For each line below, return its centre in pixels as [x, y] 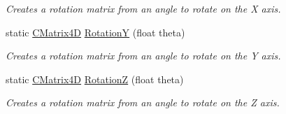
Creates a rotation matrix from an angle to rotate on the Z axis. [143, 102]
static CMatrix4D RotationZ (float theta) [95, 79]
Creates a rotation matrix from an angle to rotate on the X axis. [143, 8]
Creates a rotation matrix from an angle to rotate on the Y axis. [143, 56]
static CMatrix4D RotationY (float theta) [95, 32]
